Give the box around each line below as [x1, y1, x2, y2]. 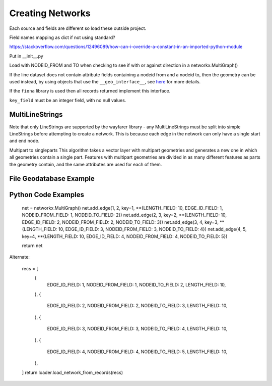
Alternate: [9, 254, 30, 260]
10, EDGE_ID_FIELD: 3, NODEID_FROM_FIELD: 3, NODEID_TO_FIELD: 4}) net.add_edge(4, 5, [58, 226, 247, 232]
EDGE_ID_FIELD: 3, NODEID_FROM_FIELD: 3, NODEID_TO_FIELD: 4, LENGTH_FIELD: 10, [47, 326, 228, 332]
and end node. [9, 138, 40, 144]
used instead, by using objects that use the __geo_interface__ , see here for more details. [9, 78, 201, 84]
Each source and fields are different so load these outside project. [9, 25, 147, 31]
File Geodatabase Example [9, 174, 95, 183]
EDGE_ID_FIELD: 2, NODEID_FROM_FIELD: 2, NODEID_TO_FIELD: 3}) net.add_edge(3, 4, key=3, [22, 219, 219, 225]
